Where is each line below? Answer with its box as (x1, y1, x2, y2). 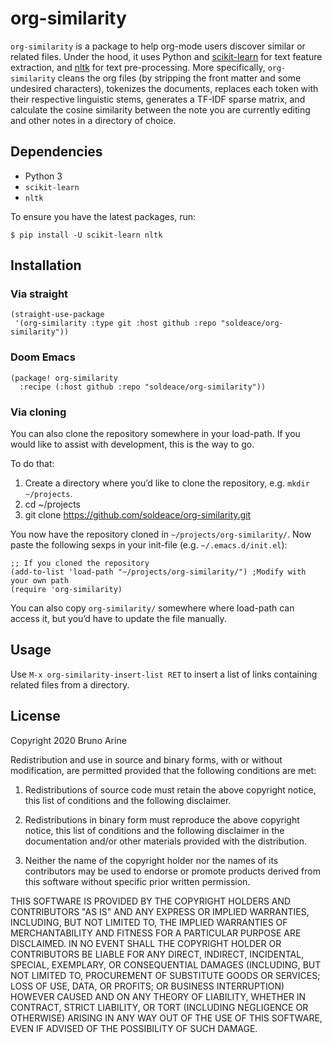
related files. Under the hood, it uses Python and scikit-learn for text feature (10, 50, 323, 62)
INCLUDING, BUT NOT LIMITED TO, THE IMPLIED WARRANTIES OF (10, 916, 288, 928)
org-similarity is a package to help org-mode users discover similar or (10, 40, 306, 52)
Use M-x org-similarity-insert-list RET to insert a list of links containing (10, 668, 318, 680)
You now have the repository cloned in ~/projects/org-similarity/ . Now (10, 528, 312, 541)
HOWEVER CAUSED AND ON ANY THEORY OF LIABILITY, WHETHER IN (10, 990, 307, 1002)
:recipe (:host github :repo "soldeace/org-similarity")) (19, 382, 267, 392)
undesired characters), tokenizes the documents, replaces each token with (10, 82, 319, 94)
